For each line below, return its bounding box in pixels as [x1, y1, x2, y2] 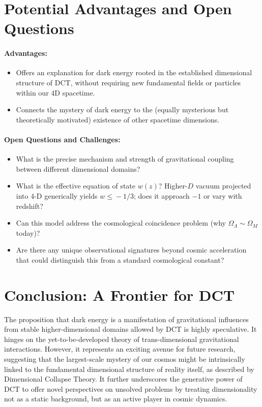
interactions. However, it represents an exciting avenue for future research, [4, 343, 236, 354]
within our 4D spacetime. [16, 87, 95, 98]
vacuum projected [195, 180, 251, 191]
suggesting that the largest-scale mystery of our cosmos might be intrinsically [4, 353, 245, 364]
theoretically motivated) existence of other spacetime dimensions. [16, 114, 220, 124]
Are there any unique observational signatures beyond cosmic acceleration [16, 244, 247, 255]
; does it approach [134, 190, 190, 201]
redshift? [16, 200, 43, 211]
